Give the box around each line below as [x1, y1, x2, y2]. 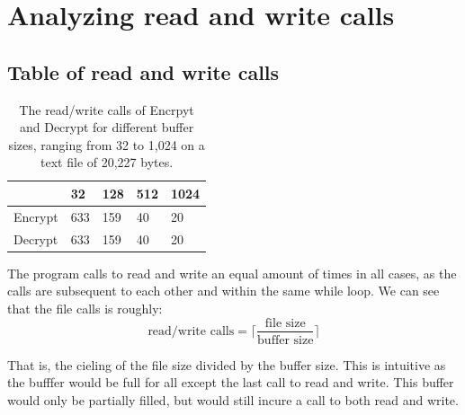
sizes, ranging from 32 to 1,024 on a [8, 135, 205, 154]
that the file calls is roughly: [7, 298, 163, 317]
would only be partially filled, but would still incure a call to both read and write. [7, 390, 459, 409]
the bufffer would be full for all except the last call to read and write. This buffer [7, 373, 454, 392]
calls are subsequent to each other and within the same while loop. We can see [7, 281, 440, 300]
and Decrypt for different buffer [19, 118, 194, 137]
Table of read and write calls [7, 57, 280, 85]
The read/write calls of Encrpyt [19, 100, 194, 119]
